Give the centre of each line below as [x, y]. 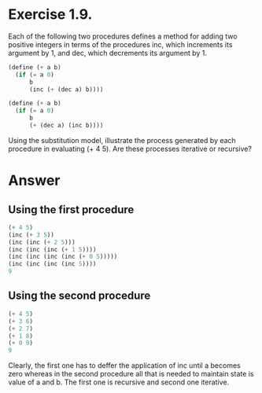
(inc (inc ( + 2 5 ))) [42, 242]
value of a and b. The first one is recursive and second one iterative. [119, 382]
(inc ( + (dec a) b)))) [66, 89]
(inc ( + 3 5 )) [31, 235]
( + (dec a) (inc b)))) [66, 126]
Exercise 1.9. [50, 15]
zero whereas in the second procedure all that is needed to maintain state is [131, 374]
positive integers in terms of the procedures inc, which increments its [120, 44]
